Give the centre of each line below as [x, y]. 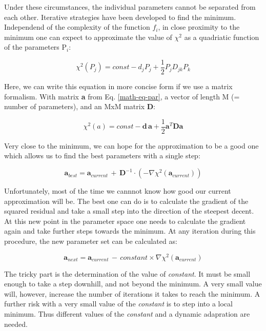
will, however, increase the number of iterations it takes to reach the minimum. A [132, 293]
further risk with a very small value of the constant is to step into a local [118, 304]
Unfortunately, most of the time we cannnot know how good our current [118, 191]
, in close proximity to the [199, 27]
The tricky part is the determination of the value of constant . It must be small [127, 273]
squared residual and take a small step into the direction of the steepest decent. [129, 211]
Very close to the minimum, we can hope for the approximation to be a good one [131, 145]
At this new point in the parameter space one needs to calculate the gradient [125, 221]
